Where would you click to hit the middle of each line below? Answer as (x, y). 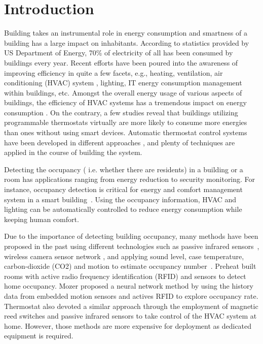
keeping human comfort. (42, 219)
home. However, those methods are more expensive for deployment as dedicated (128, 325)
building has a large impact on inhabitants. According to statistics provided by (127, 42)
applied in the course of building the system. (73, 152)
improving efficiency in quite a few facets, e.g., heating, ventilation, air (114, 72)
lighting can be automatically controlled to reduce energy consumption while (123, 209)
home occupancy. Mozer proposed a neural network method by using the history (129, 286)
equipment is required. (39, 336)
